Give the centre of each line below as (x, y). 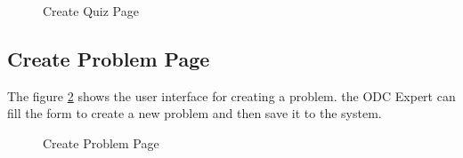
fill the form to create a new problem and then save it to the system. (195, 113)
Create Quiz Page (91, 11)
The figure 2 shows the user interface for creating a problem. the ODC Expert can (231, 95)
